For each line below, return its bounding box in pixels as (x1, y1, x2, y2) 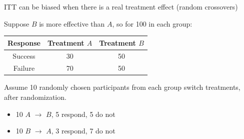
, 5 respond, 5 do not (51, 108, 115, 119)
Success (12, 50, 35, 61)
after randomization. (4, 92, 66, 102)
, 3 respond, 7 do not (51, 125, 115, 136)
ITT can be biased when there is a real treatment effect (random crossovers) (4, 2, 238, 12)
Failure (13, 63, 35, 73)
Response (7, 37, 40, 48)
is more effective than (39, 18, 105, 29)
